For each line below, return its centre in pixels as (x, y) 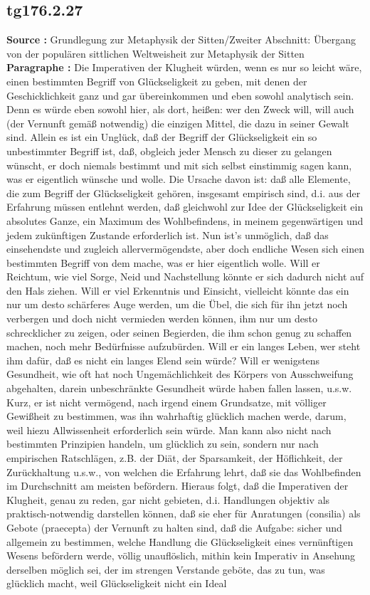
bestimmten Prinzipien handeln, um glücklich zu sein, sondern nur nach (163, 444)
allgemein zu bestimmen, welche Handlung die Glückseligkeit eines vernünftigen (180, 541)
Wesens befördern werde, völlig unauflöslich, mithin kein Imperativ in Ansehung (181, 555)
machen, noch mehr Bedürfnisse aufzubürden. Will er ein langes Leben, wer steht (184, 346)
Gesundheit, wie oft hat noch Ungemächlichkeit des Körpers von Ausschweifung (180, 374)
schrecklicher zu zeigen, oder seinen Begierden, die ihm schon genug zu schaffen (179, 332)
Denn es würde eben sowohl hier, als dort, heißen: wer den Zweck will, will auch (180, 109)
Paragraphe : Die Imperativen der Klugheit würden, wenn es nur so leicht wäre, (184, 67)
